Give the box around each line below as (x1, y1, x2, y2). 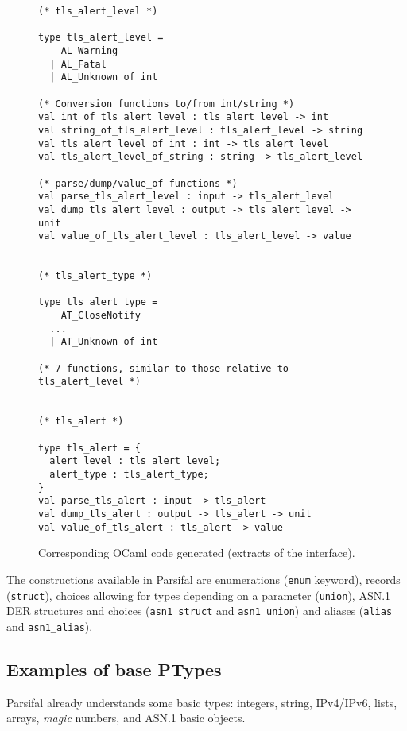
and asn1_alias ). (6, 617, 93, 634)
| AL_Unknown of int (49, 72, 158, 83)
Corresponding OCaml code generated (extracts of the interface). (38, 544, 355, 561)
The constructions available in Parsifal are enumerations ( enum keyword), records (6, 570, 401, 587)
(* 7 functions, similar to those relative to (38, 362, 289, 374)
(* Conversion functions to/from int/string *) (38, 98, 295, 110)
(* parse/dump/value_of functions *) (38, 177, 238, 189)
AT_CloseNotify (60, 310, 141, 322)
